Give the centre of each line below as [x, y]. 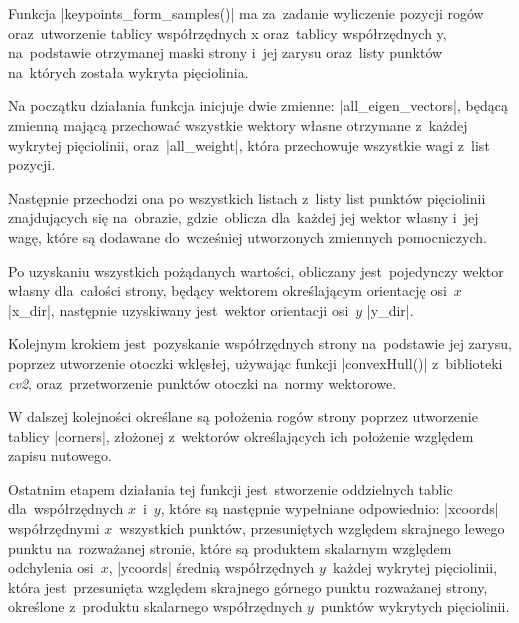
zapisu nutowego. [60, 455]
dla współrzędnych [66, 508]
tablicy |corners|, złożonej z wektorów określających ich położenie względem [241, 435]
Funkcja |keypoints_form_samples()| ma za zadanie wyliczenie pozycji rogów [246, 13]
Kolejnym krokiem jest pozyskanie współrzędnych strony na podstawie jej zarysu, [260, 343]
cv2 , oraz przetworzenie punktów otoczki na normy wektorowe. [202, 382]
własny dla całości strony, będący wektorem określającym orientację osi [227, 290]
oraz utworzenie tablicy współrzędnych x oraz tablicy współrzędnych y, [227, 32]
